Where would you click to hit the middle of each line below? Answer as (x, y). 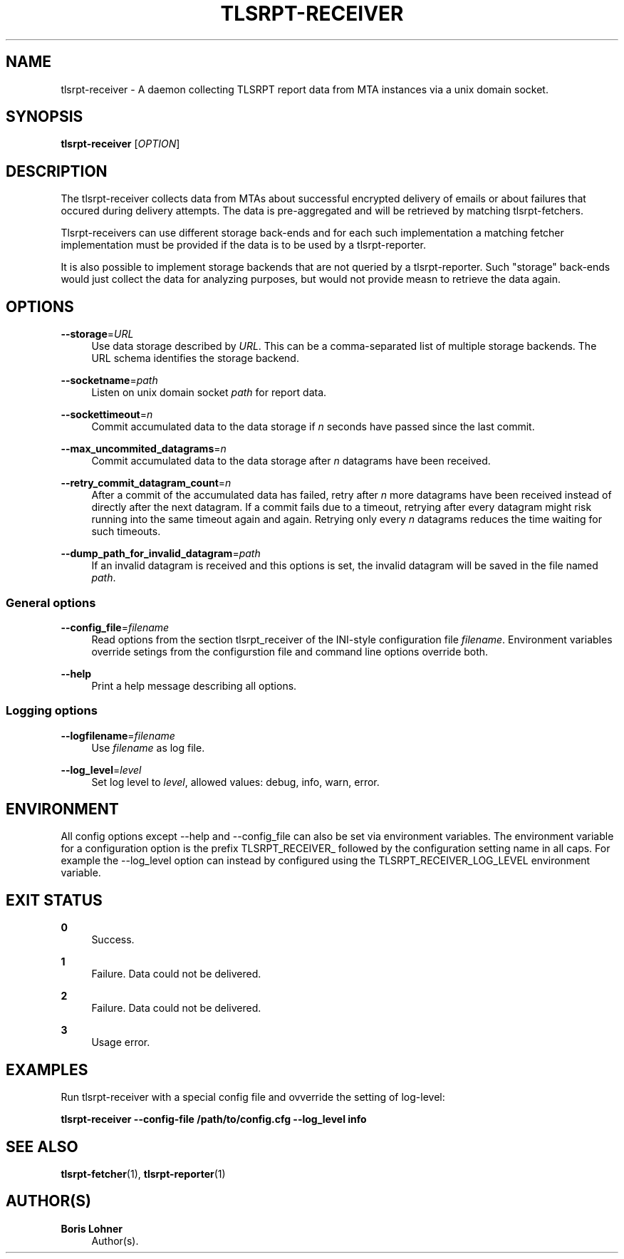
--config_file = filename (115, 627)
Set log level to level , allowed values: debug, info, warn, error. (235, 782)
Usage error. (121, 1042)
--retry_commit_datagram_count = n (146, 483)
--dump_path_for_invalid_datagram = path (161, 554)
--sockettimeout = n (107, 415)
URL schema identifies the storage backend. (195, 358)
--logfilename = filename (118, 735)
